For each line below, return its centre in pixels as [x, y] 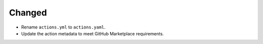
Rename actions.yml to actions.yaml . [63, 27]
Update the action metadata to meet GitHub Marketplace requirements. [93, 33]
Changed [28, 13]
